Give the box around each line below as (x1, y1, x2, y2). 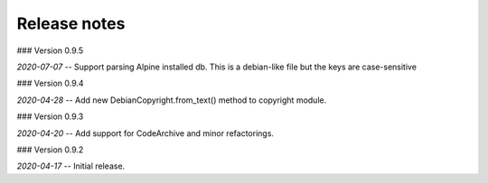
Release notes (16, 14, 126, 33)
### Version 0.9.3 (16, 111, 84, 122)
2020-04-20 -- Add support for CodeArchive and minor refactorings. (16, 127, 275, 139)
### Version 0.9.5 (16, 45, 84, 56)
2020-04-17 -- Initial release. (16, 160, 126, 171)
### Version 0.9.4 (16, 78, 85, 89)
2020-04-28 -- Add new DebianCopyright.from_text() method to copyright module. (16, 95, 327, 105)
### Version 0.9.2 (16, 144, 84, 155)
